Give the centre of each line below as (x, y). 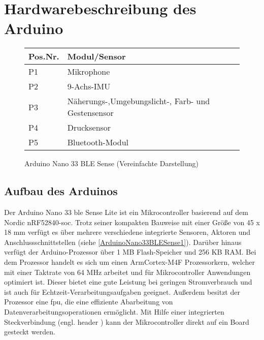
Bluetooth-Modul (98, 142)
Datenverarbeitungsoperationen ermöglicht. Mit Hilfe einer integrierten (114, 312)
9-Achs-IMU (89, 86)
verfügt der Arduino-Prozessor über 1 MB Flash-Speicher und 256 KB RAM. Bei (130, 252)
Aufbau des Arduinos (61, 191)
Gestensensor (90, 113)
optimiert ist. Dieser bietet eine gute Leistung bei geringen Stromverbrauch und (128, 282)
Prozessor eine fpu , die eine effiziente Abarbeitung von (89, 302)
